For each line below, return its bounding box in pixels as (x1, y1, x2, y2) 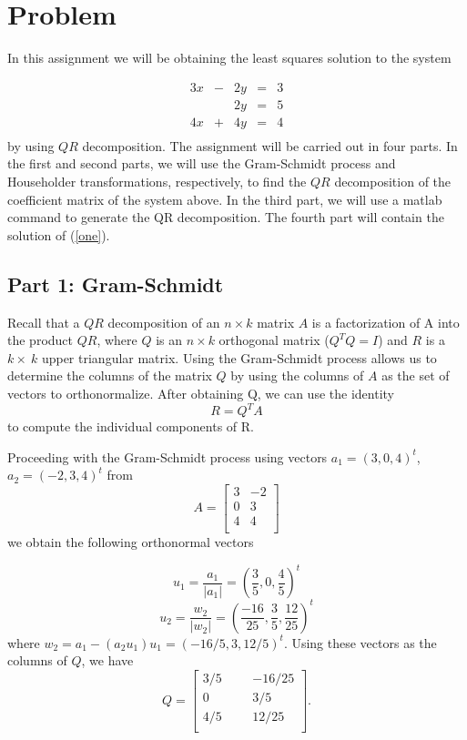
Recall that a (7, 312, 80, 331)
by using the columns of (230, 366, 364, 385)
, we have (81, 651, 134, 670)
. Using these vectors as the (283, 633, 437, 652)
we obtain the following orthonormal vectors (7, 532, 254, 551)
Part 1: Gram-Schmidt (7, 269, 224, 298)
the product (7, 330, 74, 350)
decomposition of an (107, 312, 220, 331)
